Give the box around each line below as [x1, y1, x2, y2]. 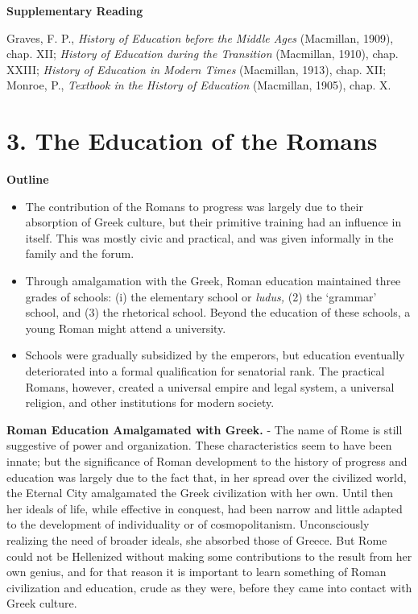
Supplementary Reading [6, 2, 143, 19]
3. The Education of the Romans [6, 124, 378, 157]
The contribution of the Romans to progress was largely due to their [25, 197, 363, 214]
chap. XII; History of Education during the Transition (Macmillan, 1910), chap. [6, 45, 399, 62]
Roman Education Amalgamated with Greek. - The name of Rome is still [6, 421, 403, 438]
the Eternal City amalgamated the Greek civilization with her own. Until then [6, 484, 393, 501]
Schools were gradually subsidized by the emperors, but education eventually [25, 346, 405, 363]
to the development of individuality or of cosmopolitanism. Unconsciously [6, 516, 370, 533]
